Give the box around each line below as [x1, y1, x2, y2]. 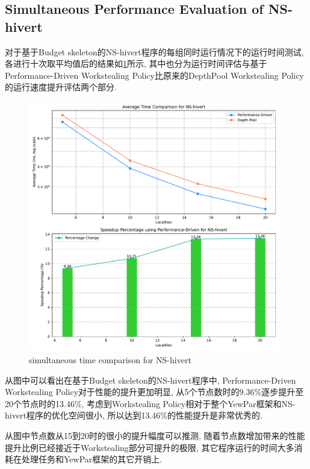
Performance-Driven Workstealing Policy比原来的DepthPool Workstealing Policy [5, 69, 305, 81]
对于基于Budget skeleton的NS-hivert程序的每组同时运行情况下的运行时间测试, [5, 45, 304, 58]
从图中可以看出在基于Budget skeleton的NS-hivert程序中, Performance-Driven [5, 373, 296, 386]
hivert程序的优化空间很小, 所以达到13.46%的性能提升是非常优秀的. [5, 409, 262, 421]
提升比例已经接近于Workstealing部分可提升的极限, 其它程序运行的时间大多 [5, 441, 294, 453]
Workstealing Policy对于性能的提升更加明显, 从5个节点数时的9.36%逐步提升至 [5, 385, 304, 398]
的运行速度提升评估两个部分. [5, 81, 117, 93]
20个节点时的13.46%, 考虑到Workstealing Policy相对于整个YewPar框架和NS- [5, 397, 296, 409]
